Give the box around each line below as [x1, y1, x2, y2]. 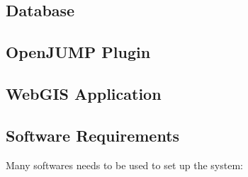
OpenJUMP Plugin [6, 41, 151, 63]
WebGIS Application [6, 82, 162, 104]
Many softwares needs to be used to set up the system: [6, 157, 243, 172]
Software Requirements [6, 124, 180, 146]
